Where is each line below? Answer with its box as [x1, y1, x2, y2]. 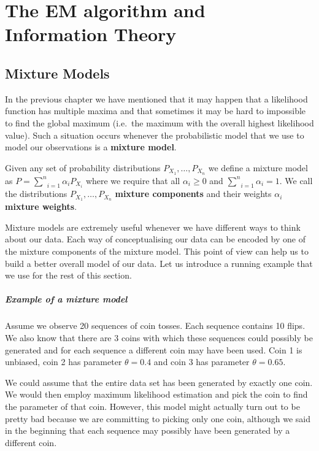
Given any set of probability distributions [5, 161, 161, 174]
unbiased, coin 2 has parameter [5, 355, 122, 368]
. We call [279, 174, 313, 187]
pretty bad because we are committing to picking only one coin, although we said [5, 412, 310, 425]
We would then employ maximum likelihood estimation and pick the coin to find [5, 388, 308, 401]
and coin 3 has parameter [153, 355, 250, 368]
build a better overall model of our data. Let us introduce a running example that [5, 256, 313, 269]
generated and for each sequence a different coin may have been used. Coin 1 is [5, 343, 302, 356]
